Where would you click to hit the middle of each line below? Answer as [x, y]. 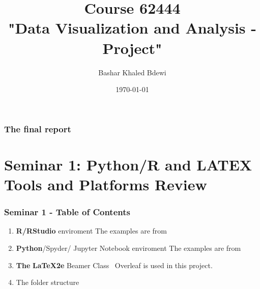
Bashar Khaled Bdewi [132, 72]
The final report [38, 128]
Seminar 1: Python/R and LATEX [128, 164]
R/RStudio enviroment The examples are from [91, 231]
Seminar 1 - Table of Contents [67, 212]
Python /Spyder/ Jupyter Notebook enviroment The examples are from [128, 248]
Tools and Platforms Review [106, 184]
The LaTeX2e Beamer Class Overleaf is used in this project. [114, 265]
